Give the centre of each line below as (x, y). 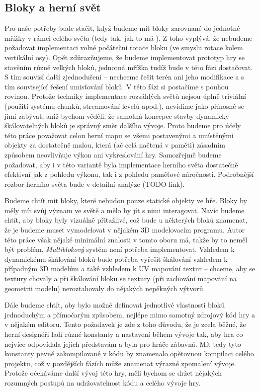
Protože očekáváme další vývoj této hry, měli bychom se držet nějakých (113, 373)
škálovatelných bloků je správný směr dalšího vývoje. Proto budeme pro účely (123, 125)
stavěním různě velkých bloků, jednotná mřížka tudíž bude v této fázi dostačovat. (129, 67)
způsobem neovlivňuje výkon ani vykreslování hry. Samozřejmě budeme (113, 154)
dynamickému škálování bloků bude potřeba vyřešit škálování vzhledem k (116, 259)
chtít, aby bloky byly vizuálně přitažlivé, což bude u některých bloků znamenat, (126, 220)
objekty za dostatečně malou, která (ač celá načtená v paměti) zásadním (115, 145)
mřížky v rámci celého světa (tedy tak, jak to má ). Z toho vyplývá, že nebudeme (129, 38)
